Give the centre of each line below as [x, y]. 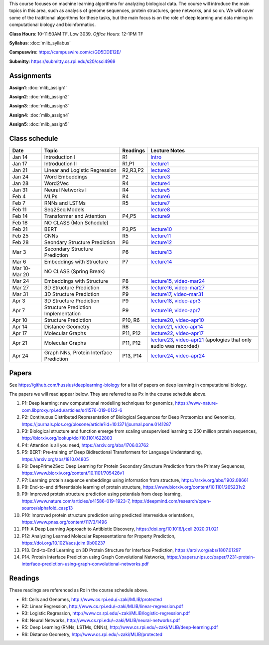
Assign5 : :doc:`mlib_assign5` [39, 124]
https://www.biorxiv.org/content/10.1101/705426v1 [73, 473]
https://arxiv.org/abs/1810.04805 [55, 459]
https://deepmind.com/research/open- [171, 501]
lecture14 [161, 262]
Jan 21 [20, 170]
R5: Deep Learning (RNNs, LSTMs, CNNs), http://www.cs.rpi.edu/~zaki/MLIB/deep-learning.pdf [120, 628]
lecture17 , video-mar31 [177, 294]
